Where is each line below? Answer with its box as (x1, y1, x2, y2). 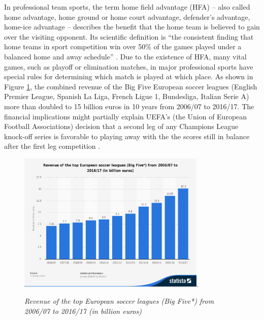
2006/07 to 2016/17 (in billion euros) (24, 305, 142, 316)
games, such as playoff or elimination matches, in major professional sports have (4, 61, 253, 72)
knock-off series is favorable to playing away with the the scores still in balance (4, 131, 250, 141)
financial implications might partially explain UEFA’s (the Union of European (4, 111, 247, 121)
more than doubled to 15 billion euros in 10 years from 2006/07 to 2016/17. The (4, 101, 254, 111)
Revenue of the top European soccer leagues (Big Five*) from (24, 296, 214, 306)
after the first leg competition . (4, 141, 101, 151)
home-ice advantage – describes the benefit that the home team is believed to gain (4, 21, 260, 32)
